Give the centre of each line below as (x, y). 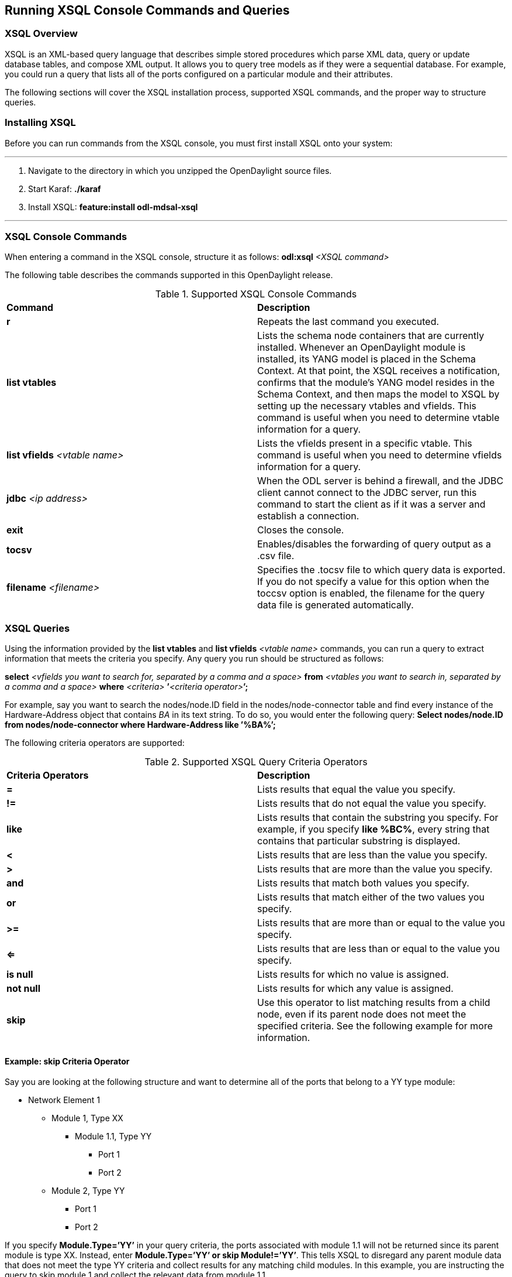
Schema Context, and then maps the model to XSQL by (378, 394)
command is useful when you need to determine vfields (380, 455)
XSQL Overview (41, 34)
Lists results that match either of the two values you (371, 897)
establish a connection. (308, 516)
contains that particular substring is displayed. (359, 841)
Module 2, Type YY (88, 1191)
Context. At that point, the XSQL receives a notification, (379, 371)
